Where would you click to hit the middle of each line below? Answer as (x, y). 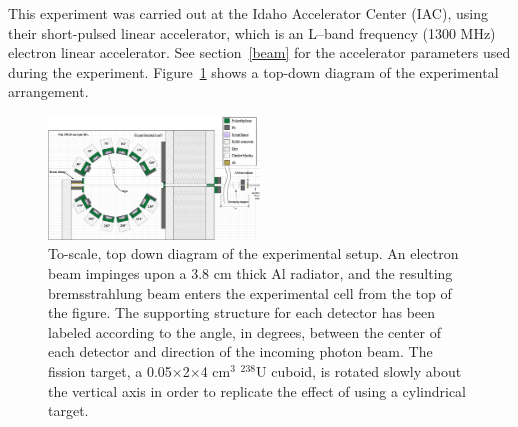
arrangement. (48, 91)
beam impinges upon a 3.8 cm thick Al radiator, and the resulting (250, 272)
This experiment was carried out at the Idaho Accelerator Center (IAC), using (248, 13)
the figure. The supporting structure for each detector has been (242, 312)
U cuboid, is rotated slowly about (359, 370)
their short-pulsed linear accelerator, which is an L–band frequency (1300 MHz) (252, 32)
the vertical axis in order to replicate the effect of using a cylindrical (257, 390)
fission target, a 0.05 (110, 370)
